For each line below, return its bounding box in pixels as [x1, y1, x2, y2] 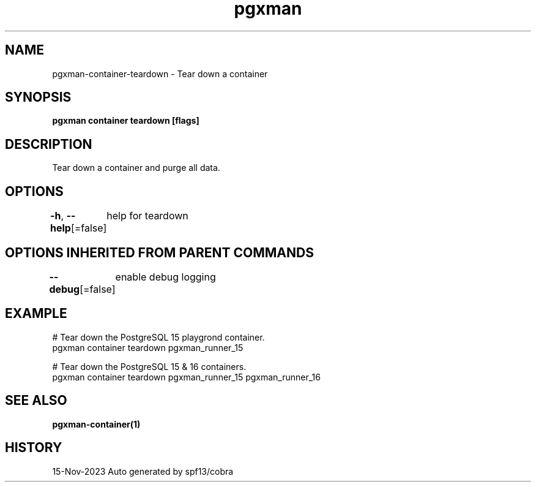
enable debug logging [115, 270, 216, 283]
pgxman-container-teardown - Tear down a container [52, 68, 268, 79]
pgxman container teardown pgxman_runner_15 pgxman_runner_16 [52, 371, 321, 382]
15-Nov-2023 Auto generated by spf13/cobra [52, 466, 234, 477]
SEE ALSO [5, 393, 67, 409]
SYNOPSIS [5, 89, 72, 105]
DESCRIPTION [5, 136, 92, 152]
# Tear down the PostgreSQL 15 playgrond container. [52, 331, 265, 342]
